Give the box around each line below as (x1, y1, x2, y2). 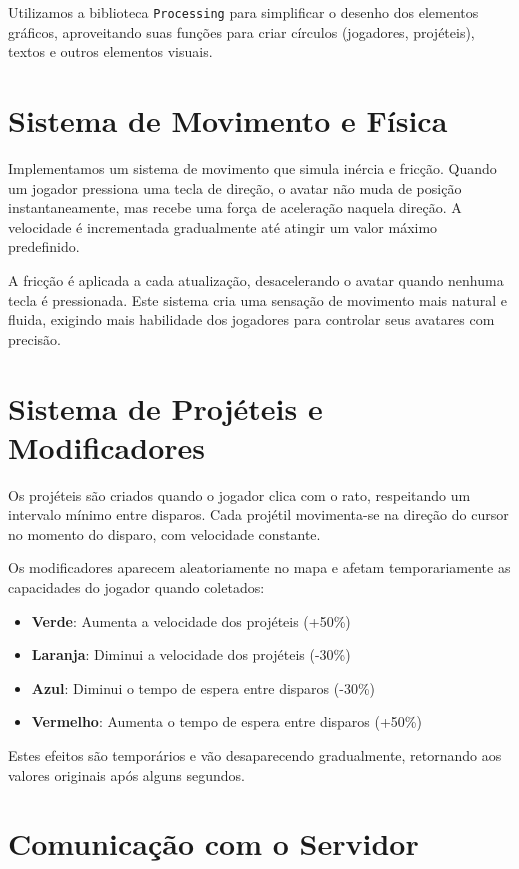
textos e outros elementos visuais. (8, 41, 213, 62)
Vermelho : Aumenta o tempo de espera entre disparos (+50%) (31, 711, 422, 732)
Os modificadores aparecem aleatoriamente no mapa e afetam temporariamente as (8, 557, 511, 578)
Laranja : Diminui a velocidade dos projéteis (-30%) (31, 644, 351, 665)
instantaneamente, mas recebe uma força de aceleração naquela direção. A (8, 197, 462, 218)
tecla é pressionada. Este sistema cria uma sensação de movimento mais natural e (8, 289, 507, 310)
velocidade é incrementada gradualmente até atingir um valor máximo (8, 216, 438, 237)
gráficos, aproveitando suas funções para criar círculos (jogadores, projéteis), (8, 21, 475, 42)
